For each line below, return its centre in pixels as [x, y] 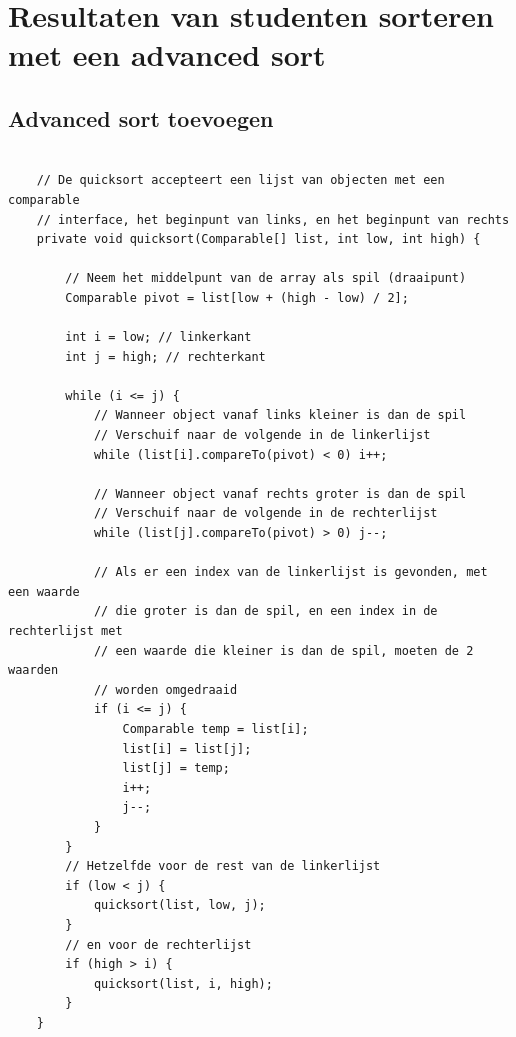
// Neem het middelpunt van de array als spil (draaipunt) [266, 278]
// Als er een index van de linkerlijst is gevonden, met [290, 572]
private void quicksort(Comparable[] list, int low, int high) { [258, 239]
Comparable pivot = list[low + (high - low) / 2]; [237, 297]
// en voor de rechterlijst [158, 944]
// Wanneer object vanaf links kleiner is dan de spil [280, 415]
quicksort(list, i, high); [183, 983]
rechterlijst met [65, 631]
